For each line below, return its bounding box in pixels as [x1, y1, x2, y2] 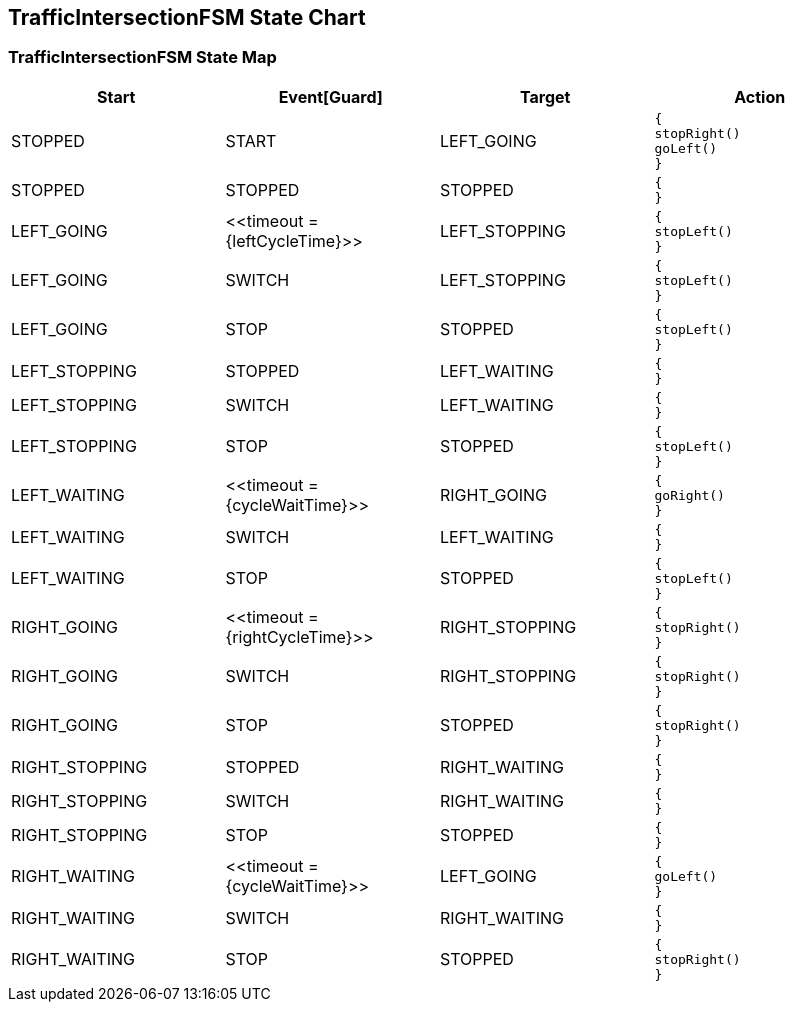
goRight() [654, 487, 725, 503]
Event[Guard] [278, 86, 383, 107]
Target [520, 86, 571, 107]
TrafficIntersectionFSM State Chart [8, 5, 366, 30]
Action [734, 86, 786, 107]
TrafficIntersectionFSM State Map [8, 47, 277, 68]
